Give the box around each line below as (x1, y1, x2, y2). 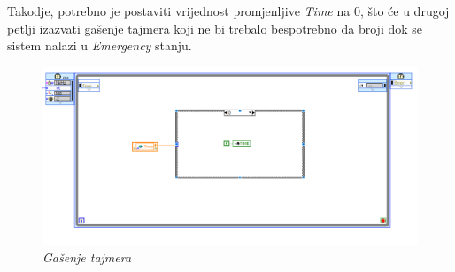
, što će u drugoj (359, 2, 450, 19)
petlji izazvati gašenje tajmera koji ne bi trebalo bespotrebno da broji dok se (7, 19, 423, 37)
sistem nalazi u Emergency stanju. (7, 36, 192, 55)
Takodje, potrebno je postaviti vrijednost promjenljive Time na (7, 2, 351, 19)
